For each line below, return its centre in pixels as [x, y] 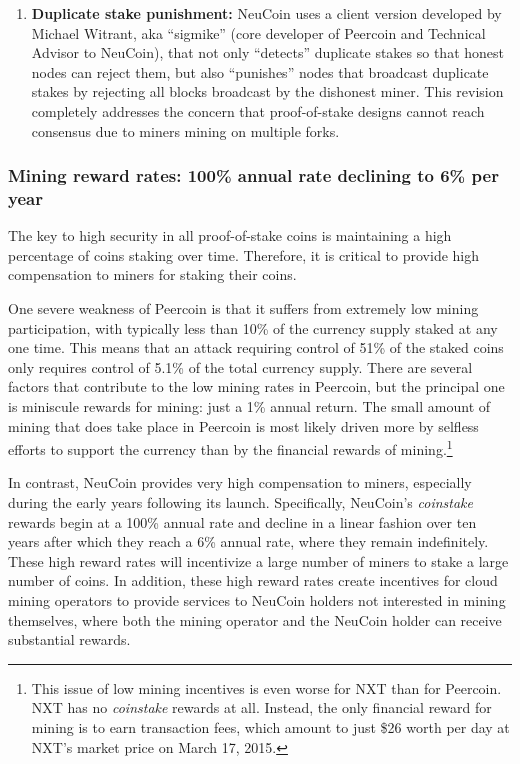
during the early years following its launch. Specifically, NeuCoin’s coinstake [240, 502]
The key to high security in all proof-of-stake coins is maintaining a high [230, 235]
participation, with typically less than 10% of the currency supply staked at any [253, 327]
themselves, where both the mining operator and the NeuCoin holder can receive [255, 619]
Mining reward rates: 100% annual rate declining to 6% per [253, 175]
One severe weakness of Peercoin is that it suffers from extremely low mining [243, 308]
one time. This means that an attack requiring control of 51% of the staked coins [256, 347]
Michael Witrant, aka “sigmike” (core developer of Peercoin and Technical [258, 32]
